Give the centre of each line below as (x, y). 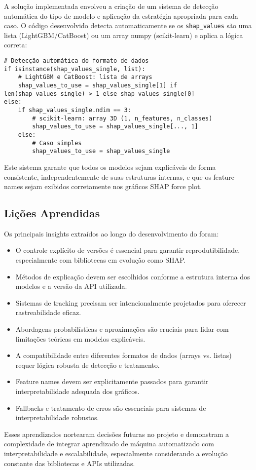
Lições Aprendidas (52, 213)
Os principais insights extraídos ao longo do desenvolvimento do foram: (111, 233)
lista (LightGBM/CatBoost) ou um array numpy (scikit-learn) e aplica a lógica (124, 35)
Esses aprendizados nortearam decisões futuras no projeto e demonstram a (117, 434)
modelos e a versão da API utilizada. (71, 286)
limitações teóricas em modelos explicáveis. (80, 338)
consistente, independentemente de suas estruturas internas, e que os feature (119, 176)
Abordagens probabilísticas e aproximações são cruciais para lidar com (122, 329)
